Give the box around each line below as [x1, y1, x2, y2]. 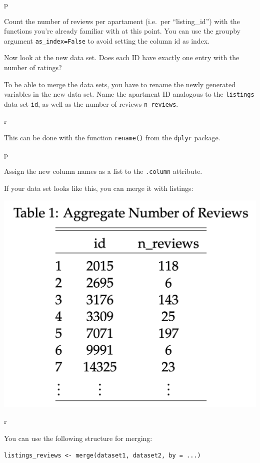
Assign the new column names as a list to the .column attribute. [4, 166, 202, 176]
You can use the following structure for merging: [4, 432, 152, 443]
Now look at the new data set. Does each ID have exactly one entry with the [4, 52, 239, 63]
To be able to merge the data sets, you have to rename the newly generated [4, 79, 235, 89]
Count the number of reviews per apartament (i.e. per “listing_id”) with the [4, 16, 240, 26]
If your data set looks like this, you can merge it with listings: [4, 183, 193, 193]
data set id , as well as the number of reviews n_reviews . [4, 98, 178, 109]
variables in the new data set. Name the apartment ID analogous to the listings [4, 89, 254, 99]
